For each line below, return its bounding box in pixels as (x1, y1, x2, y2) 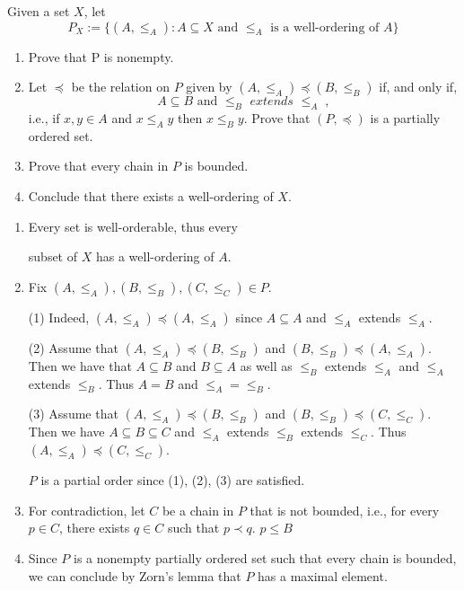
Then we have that (28, 356, 132, 375)
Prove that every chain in (28, 156, 169, 175)
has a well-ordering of (95, 247, 214, 266)
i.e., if (28, 108, 60, 127)
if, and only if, (379, 77, 458, 96)
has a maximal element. (258, 566, 388, 585)
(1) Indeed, (28, 307, 90, 326)
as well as (240, 356, 293, 375)
